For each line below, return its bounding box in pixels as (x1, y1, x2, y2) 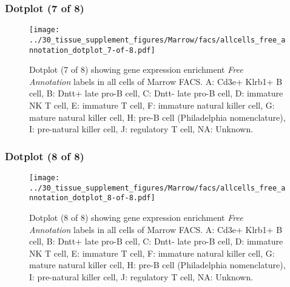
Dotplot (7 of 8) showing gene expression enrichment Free (29, 63, 243, 76)
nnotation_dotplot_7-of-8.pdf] (29, 46, 155, 55)
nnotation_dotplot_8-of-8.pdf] (29, 194, 155, 203)
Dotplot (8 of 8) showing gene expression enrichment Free (29, 211, 243, 223)
